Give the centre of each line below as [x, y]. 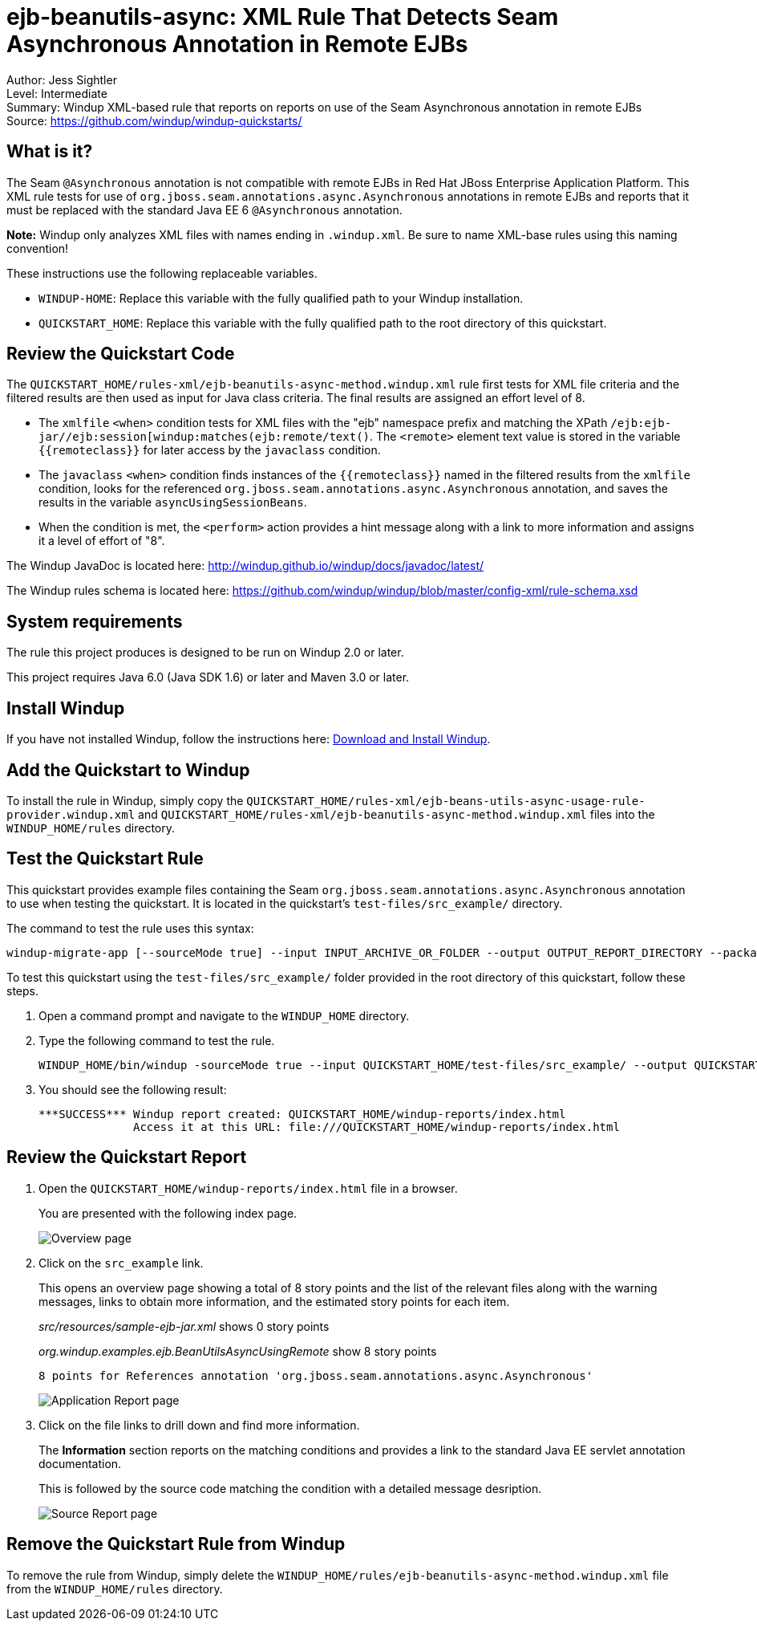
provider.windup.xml [71, 814]
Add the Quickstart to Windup [128, 770]
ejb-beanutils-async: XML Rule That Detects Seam [283, 17]
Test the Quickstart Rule [105, 859]
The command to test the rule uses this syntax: [130, 928]
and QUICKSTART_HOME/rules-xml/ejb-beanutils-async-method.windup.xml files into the [397, 814]
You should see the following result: [133, 1089]
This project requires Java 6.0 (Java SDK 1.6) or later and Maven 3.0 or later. [208, 677]
